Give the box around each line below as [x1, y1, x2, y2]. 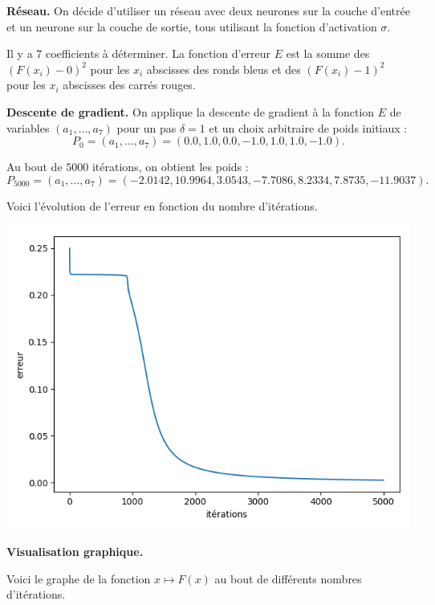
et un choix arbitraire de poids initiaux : [209, 119, 408, 136]
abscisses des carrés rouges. [63, 76, 196, 93]
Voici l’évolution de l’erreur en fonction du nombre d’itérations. [6, 197, 318, 214]
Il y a [6, 45, 33, 62]
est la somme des [286, 45, 370, 62]
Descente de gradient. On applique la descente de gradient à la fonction [6, 103, 375, 120]
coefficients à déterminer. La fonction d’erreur [45, 45, 271, 62]
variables [6, 119, 50, 136]
